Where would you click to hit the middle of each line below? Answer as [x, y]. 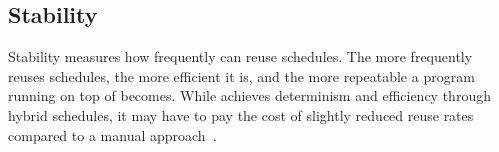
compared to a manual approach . [112, 134]
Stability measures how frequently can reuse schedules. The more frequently [240, 56]
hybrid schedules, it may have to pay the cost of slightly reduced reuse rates [241, 114]
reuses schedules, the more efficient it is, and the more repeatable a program [241, 75]
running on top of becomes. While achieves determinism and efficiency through [249, 95]
